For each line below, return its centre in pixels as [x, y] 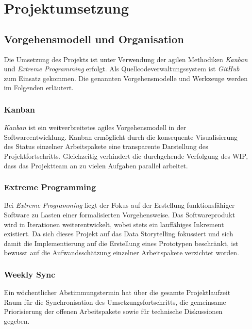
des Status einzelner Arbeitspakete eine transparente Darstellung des [106, 146]
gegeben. [17, 321]
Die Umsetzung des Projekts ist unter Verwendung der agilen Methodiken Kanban [126, 59]
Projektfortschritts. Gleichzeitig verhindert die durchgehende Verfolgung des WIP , [126, 156]
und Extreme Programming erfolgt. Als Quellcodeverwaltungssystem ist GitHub [122, 69]
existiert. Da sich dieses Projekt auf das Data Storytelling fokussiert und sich [118, 234]
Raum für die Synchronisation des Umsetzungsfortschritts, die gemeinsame [115, 302]
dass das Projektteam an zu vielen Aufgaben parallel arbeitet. [96, 165]
